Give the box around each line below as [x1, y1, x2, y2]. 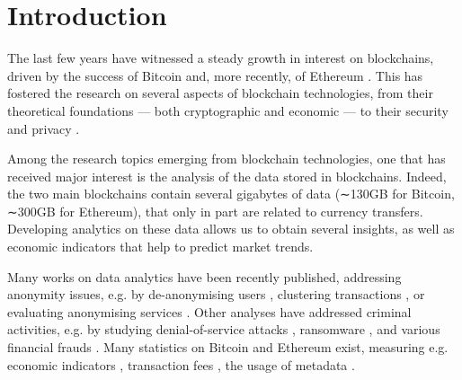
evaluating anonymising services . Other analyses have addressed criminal [7, 302, 412, 321]
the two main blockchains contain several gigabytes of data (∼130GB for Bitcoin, [7, 184, 455, 203]
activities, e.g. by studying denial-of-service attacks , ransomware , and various [7, 320, 440, 339]
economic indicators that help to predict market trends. [7, 237, 314, 256]
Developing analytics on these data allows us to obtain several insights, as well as [7, 219, 455, 238]
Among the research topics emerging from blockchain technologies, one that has [7, 149, 446, 168]
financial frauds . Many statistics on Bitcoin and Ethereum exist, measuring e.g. [7, 338, 449, 357]
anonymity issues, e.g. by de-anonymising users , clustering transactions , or [7, 285, 425, 304]
